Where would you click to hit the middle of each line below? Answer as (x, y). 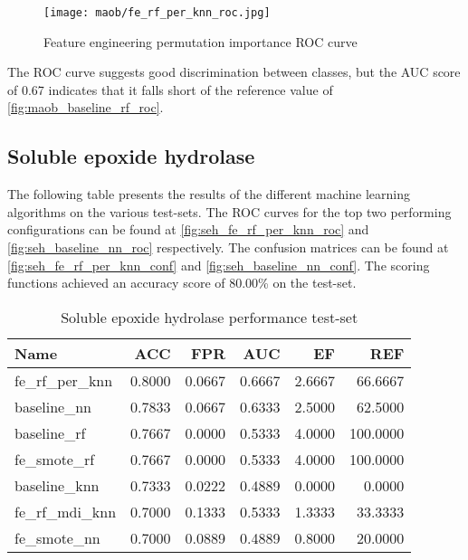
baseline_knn (57, 485)
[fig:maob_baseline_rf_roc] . (86, 107)
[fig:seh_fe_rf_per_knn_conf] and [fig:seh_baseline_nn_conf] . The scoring (219, 265)
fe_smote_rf (55, 459)
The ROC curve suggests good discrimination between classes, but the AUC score (234, 72)
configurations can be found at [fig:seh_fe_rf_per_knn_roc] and (188, 229)
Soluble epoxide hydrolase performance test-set (210, 317)
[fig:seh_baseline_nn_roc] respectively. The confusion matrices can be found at (228, 247)
